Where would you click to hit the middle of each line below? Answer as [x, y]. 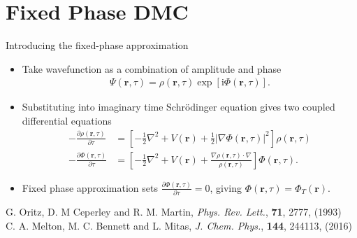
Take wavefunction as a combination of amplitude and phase [152, 68]
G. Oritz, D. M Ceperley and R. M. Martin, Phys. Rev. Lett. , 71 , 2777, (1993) [174, 212]
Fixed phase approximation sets [90, 187]
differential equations [67, 120]
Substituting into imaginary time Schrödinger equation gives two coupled [178, 107]
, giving [226, 187]
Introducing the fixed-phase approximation [97, 45]
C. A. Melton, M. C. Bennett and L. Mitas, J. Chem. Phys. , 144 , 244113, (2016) [179, 225]
